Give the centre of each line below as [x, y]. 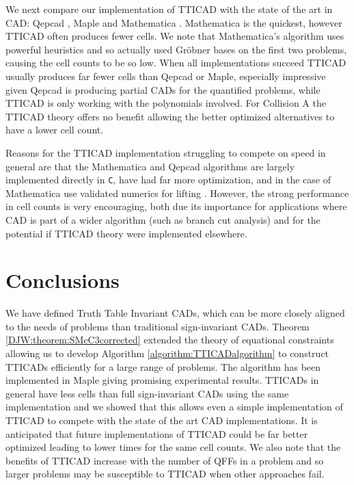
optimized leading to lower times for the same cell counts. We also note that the [173, 447]
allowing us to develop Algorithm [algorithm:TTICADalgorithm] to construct [167, 353]
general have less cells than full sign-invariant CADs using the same [147, 393]
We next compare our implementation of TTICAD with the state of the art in [169, 9]
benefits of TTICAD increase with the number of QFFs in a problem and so [165, 460]
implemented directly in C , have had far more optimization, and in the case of [168, 180]
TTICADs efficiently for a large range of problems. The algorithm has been [163, 366]
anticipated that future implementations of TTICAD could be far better [157, 433]
